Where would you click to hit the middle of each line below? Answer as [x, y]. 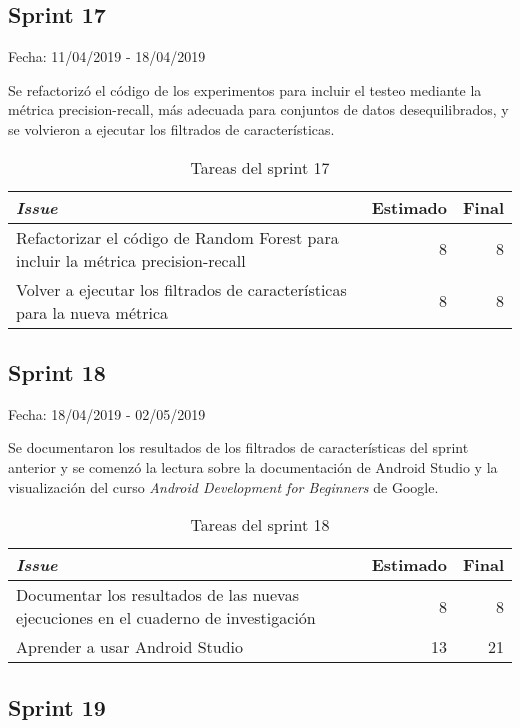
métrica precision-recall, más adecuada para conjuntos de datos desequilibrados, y [258, 109]
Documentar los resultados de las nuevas [157, 595]
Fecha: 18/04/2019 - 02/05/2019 [107, 413]
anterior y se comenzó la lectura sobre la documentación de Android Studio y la [253, 466]
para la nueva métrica [92, 312]
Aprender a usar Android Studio [129, 647]
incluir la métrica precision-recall [131, 260]
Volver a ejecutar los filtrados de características [181, 289]
